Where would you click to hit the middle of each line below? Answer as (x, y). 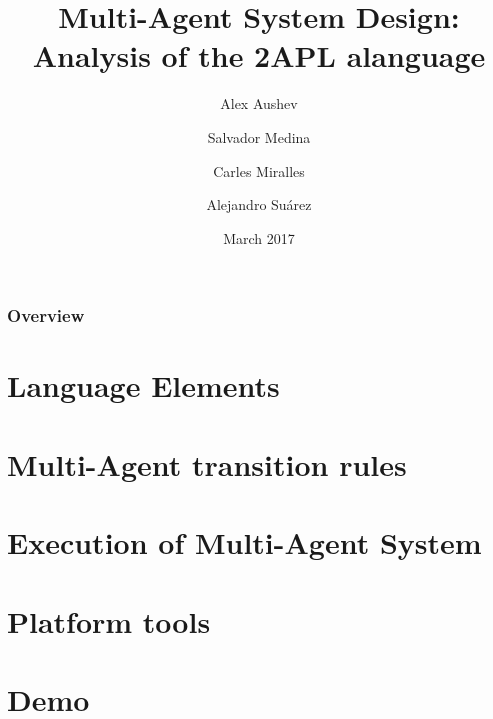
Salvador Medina (259, 136)
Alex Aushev (259, 103)
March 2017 (259, 237)
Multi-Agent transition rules (207, 463)
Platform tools (109, 620)
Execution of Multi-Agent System (244, 542)
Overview (46, 315)
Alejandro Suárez (259, 204)
